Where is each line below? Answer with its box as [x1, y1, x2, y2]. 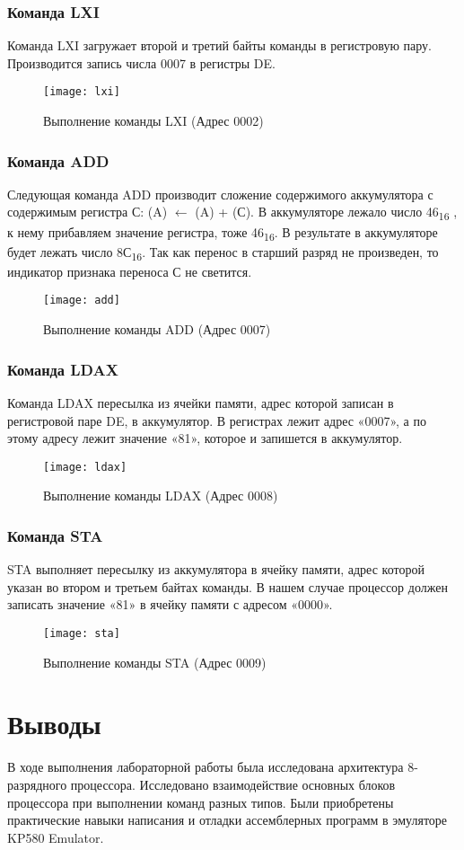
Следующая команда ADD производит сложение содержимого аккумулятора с [7, 184, 433, 203]
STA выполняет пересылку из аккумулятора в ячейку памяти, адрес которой [7, 560, 425, 579]
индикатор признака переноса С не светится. [7, 261, 252, 280]
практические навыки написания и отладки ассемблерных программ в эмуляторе [7, 810, 448, 829]
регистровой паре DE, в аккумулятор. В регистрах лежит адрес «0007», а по [7, 411, 426, 429]
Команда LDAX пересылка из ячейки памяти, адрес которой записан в [7, 393, 394, 412]
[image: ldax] [43, 460, 127, 474]
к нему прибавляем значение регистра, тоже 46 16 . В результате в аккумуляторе [7, 222, 438, 243]
